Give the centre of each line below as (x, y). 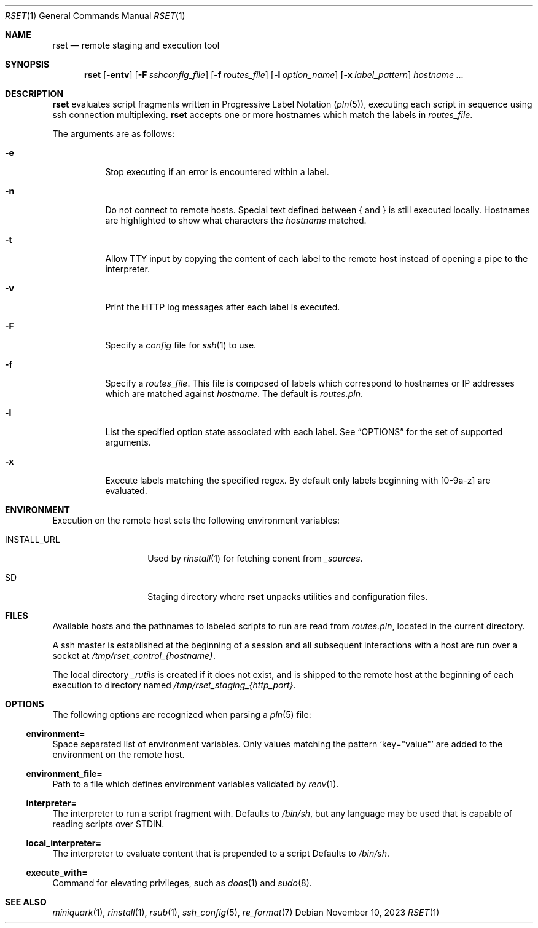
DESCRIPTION (34, 94)
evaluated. (126, 491)
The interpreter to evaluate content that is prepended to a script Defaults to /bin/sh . (221, 853)
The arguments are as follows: (114, 134)
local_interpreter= (64, 843)
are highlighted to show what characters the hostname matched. (236, 220)
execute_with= (57, 872)
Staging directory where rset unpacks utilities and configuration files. (288, 596)
